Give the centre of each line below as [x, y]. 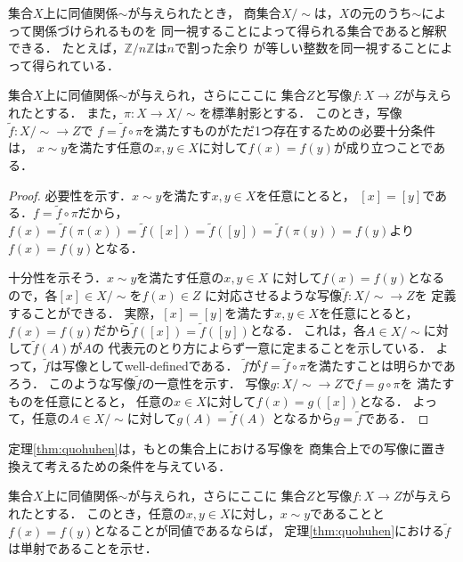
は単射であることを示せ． [83, 548]
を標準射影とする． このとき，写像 [301, 112]
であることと [347, 513]
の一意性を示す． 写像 [206, 383]
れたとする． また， [66, 112]
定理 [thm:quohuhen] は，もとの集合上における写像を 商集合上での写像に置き [227, 448]
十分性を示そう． [57, 277]
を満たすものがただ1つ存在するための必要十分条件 [289, 130]
